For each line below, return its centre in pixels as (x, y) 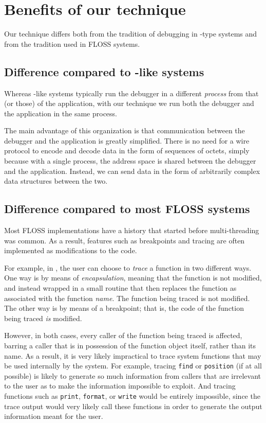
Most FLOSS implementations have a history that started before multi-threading (132, 230)
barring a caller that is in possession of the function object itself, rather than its (130, 345)
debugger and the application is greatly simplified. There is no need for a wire (127, 140)
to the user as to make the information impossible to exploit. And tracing (120, 386)
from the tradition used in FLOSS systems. (72, 43)
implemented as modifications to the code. (71, 250)
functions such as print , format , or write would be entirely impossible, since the (132, 396)
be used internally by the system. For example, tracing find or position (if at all (133, 366)
